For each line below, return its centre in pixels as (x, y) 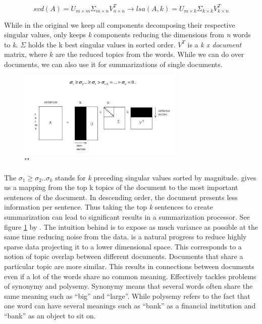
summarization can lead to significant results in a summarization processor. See (127, 217)
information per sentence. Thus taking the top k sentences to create (109, 207)
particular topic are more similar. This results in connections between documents (129, 266)
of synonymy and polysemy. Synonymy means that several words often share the (128, 286)
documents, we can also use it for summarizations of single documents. (113, 64)
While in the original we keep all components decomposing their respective (120, 24)
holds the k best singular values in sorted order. (102, 44)
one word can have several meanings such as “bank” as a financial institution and (130, 306)
